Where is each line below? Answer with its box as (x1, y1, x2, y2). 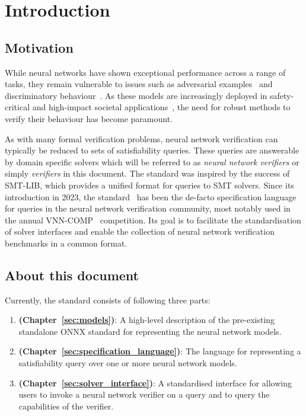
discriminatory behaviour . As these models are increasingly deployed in (5, 89, 267, 101)
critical (5, 101, 30, 113)
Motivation (5, 38, 74, 56)
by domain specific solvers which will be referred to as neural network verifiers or (5, 155, 299, 168)
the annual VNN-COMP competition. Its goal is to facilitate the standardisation (5, 213, 301, 226)
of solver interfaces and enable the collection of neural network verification (5, 225, 275, 238)
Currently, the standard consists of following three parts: (5, 293, 211, 306)
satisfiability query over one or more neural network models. (18, 357, 237, 369)
